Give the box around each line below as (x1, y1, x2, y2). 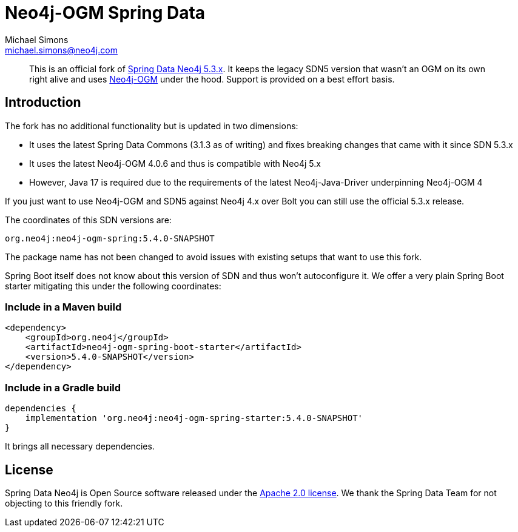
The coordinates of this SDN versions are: (5, 214, 172, 225)
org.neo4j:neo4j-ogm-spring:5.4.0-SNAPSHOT (5, 233, 215, 243)
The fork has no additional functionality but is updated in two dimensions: (5, 120, 298, 131)
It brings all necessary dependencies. (5, 441, 155, 452)
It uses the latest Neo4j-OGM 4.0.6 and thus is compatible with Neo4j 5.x (29, 158, 321, 169)
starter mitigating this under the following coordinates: (5, 280, 221, 291)
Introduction (5, 95, 81, 110)
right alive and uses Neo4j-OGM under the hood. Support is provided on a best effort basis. (29, 73, 395, 84)
